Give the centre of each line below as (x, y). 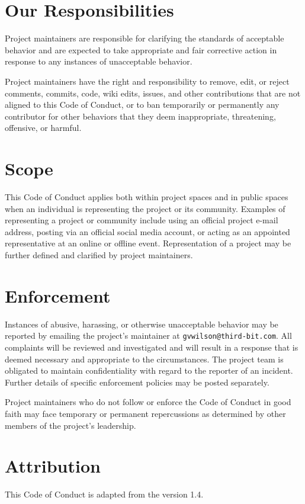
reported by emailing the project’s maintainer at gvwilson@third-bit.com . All (148, 336)
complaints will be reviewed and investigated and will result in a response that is (152, 347)
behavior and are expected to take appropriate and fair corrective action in (141, 49)
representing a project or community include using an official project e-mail (142, 220)
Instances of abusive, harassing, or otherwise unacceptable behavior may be (142, 324)
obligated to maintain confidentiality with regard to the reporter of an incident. (149, 370)
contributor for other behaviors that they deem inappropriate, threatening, (140, 116)
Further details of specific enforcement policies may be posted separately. (137, 382)
